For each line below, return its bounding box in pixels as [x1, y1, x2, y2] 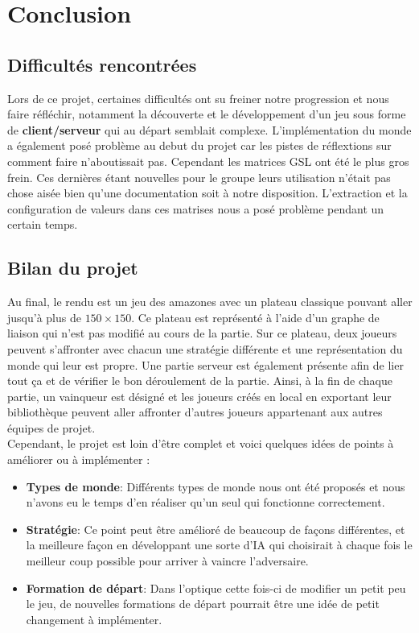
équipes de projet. [7, 419, 96, 436]
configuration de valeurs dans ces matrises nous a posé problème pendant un [7, 200, 384, 217]
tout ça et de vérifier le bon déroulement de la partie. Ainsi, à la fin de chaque [7, 372, 392, 389]
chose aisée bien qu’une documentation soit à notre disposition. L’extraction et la [7, 184, 408, 201]
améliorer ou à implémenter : [7, 451, 150, 468]
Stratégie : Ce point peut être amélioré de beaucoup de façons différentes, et [26, 520, 405, 537]
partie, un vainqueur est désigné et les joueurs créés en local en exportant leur [7, 387, 392, 404]
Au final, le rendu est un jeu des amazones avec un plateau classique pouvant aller [7, 293, 413, 310]
